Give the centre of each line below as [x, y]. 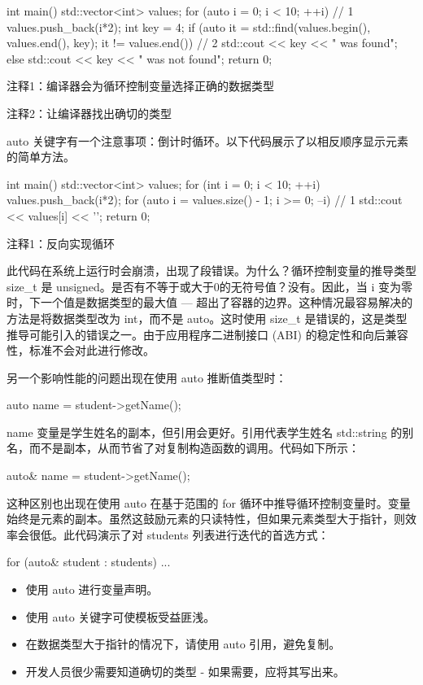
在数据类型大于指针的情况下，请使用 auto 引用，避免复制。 [183, 644]
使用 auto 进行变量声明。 [92, 589]
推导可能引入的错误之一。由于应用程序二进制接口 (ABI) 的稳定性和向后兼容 [207, 334]
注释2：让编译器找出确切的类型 [89, 113]
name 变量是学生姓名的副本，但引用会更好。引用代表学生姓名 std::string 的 [205, 432]
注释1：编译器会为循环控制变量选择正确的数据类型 [140, 86]
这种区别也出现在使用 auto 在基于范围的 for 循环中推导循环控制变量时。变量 [209, 502]
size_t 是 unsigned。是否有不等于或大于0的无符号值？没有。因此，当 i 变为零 [210, 286]
